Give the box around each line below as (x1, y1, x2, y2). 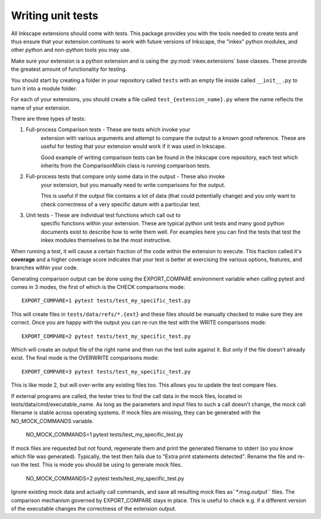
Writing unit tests (11, 9, 99, 22)
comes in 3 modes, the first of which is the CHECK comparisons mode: (11, 284, 185, 291)
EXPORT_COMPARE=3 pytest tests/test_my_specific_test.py (21, 368, 191, 375)
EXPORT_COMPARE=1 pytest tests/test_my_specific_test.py (21, 297, 191, 304)
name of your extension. (11, 104, 71, 111)
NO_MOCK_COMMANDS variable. (11, 417, 95, 424)
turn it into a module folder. (11, 85, 77, 92)
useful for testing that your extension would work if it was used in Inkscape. (40, 143, 226, 150)
